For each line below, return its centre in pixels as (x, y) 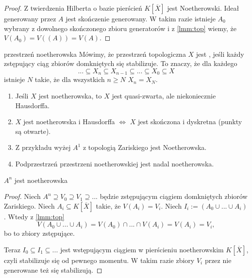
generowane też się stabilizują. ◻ (53, 270)
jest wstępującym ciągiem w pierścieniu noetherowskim (142, 249)
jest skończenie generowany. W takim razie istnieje (141, 18)
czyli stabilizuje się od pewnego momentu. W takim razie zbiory (99, 260)
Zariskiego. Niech (29, 205)
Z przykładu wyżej (43, 147)
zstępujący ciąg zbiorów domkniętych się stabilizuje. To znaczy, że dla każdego (121, 63)
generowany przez (30, 18)
